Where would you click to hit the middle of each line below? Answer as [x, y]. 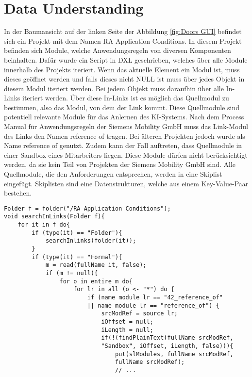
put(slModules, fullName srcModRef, [174, 354]
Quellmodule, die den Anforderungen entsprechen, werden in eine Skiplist [113, 174]
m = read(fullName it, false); [96, 265]
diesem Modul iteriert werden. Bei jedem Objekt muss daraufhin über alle [114, 88]
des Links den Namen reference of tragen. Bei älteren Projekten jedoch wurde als [125, 136]
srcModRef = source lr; [139, 314]
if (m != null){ [72, 273]
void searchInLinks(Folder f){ [54, 217]
